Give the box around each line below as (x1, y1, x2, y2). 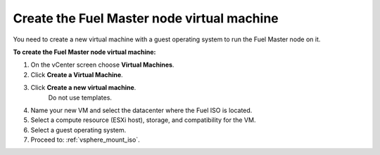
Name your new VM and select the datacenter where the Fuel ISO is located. (30, 106, 253, 114)
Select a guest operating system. (30, 126, 127, 134)
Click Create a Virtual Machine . (30, 70, 123, 79)
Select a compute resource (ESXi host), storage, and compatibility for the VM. (30, 116, 256, 124)
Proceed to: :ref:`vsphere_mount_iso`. (30, 135, 140, 144)
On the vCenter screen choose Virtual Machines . (30, 60, 175, 69)
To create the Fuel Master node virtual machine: (13, 48, 156, 56)
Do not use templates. (48, 93, 113, 102)
